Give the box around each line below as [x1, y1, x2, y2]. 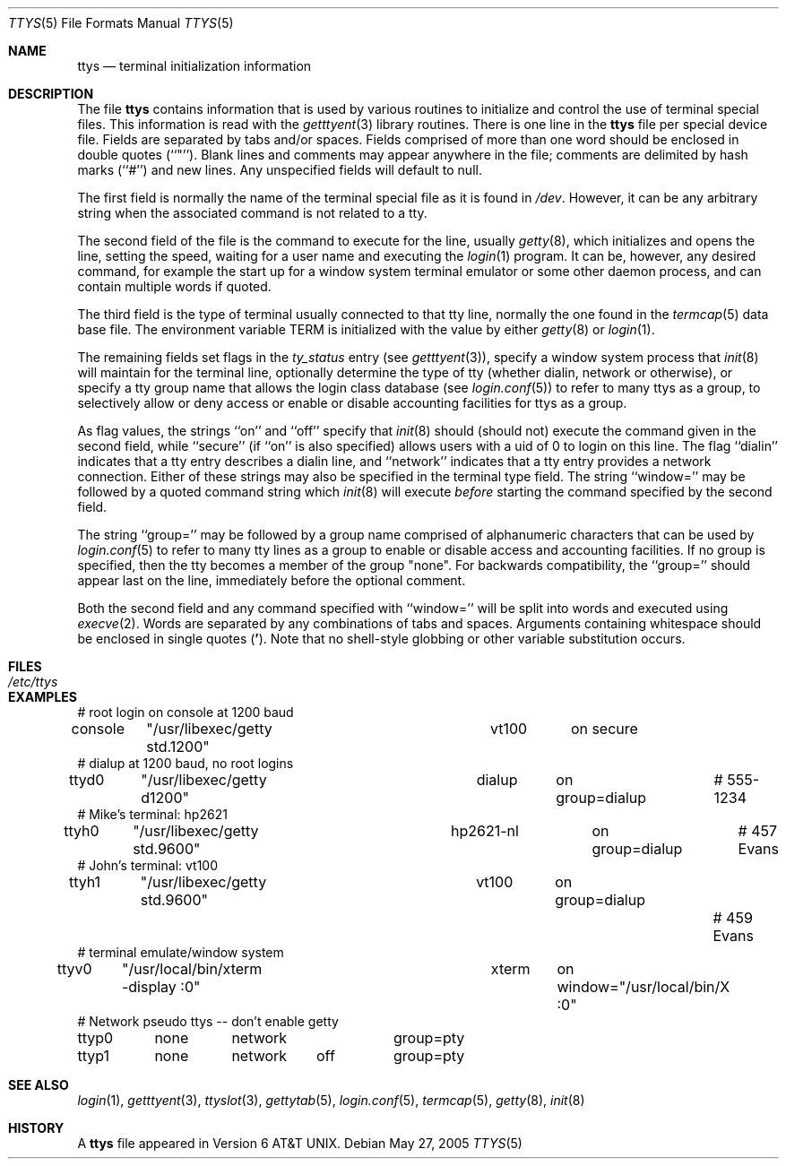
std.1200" [146, 738, 210, 756]
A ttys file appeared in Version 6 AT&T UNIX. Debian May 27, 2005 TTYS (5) [77, 1136, 523, 1151]
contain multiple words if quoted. [77, 279, 272, 294]
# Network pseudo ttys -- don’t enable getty [77, 1014, 339, 1029]
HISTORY [8, 1120, 65, 1136]
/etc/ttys [8, 674, 58, 689]
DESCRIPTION [8, 86, 94, 101]
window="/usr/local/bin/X [557, 978, 730, 996]
